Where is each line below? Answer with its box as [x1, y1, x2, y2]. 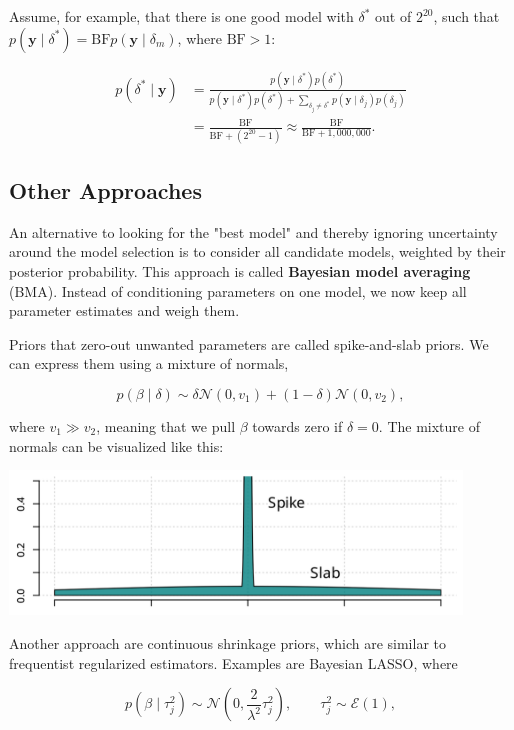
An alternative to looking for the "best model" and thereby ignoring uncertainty [9, 221, 498, 242]
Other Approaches [9, 174, 202, 205]
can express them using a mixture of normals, [9, 353, 289, 374]
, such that [433, 6, 500, 26]
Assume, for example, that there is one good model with [9, 6, 354, 26]
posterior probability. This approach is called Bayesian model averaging [9, 260, 471, 281]
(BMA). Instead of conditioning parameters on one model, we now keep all [9, 280, 467, 301]
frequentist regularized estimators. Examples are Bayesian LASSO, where [9, 652, 458, 673]
